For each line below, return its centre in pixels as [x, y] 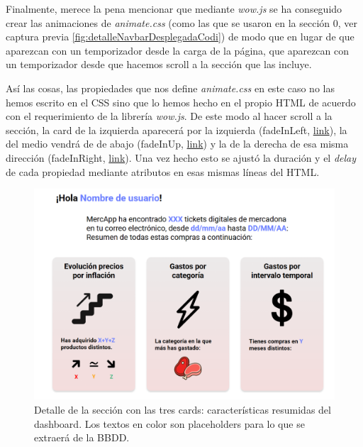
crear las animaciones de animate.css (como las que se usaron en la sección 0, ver [182, 22]
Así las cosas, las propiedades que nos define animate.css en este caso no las [170, 88]
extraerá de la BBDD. [82, 437]
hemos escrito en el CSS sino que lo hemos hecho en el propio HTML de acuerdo [181, 102]
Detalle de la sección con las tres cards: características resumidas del [183, 410]
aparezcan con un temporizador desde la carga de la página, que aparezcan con [178, 50]
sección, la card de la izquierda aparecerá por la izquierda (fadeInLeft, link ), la [177, 129]
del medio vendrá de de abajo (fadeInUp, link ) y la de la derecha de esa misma [177, 144]
